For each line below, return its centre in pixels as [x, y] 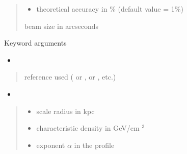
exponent [51, 145]
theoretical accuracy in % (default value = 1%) [110, 9]
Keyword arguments [35, 43]
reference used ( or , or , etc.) [70, 77]
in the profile [94, 145]
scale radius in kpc [65, 111]
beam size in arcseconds [61, 26]
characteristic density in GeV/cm [88, 128]
